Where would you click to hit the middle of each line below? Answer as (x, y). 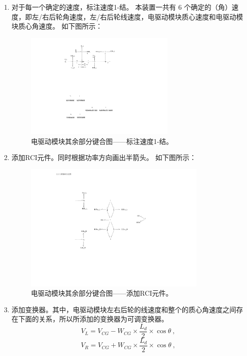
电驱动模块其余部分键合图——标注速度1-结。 (102, 141)
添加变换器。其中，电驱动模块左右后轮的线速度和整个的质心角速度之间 (124, 309)
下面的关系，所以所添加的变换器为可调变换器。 (93, 319)
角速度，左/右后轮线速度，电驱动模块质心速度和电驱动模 (153, 16)
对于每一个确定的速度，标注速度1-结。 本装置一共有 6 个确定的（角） (122, 7)
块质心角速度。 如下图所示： (57, 26)
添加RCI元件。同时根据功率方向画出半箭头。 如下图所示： (104, 157)
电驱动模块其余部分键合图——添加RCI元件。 (102, 293)
